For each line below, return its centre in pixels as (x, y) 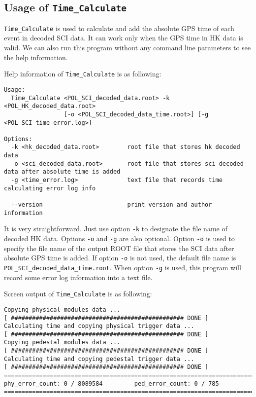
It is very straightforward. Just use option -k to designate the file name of (116, 229)
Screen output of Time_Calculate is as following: (78, 294)
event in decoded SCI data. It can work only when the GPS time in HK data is (124, 38)
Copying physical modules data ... (62, 309)
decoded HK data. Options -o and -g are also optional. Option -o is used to (119, 238)
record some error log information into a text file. (78, 277)
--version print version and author (112, 205)
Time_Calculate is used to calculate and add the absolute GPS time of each (119, 28)
